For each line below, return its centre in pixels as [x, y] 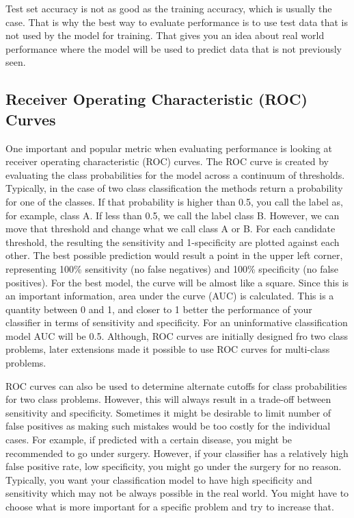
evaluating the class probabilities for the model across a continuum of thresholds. [175, 174]
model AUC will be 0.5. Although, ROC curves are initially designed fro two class [177, 335]
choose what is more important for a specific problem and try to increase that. [170, 506]
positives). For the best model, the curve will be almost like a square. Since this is [177, 282]
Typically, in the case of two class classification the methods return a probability [174, 188]
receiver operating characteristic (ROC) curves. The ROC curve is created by [167, 161]
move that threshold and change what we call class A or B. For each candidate [171, 229]
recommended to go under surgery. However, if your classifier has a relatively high [177, 453]
